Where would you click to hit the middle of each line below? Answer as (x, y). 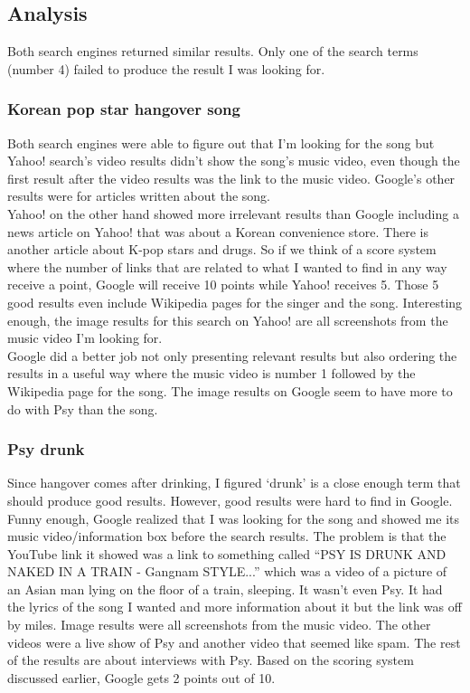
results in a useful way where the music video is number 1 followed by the (211, 373)
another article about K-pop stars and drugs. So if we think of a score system (222, 249)
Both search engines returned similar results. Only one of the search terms (213, 51)
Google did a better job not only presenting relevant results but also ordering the (232, 355)
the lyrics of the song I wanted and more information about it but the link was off (235, 607)
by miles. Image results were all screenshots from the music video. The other (219, 625)
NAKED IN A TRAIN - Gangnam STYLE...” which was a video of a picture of (227, 571)
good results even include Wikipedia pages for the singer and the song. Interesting (235, 302)
